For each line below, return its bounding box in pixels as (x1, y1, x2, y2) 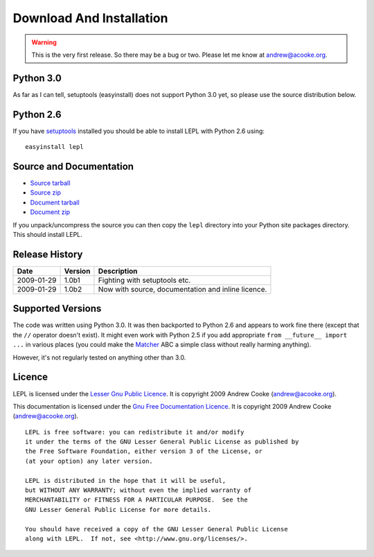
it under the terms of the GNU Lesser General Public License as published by (25, 438, 299, 446)
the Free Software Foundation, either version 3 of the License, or (25, 448, 262, 455)
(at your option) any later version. (25, 457, 154, 465)
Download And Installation (12, 10, 168, 26)
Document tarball (30, 198, 80, 206)
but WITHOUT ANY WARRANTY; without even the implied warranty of (25, 486, 252, 495)
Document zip (30, 208, 71, 216)
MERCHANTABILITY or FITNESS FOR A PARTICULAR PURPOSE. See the (25, 496, 249, 504)
